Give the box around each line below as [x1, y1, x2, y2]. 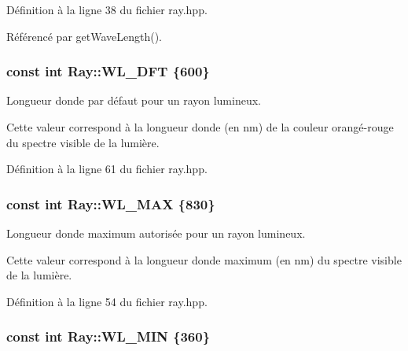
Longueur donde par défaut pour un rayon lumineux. [6, 92, 261, 109]
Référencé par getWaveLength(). [6, 28, 163, 44]
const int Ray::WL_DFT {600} [6, 61, 210, 81]
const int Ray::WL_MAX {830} [6, 194, 215, 213]
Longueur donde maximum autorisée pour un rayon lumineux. [6, 225, 306, 241]
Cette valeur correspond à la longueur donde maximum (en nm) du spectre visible [6, 251, 402, 268]
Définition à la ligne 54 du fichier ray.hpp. [6, 293, 208, 309]
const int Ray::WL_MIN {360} [6, 327, 211, 346]
